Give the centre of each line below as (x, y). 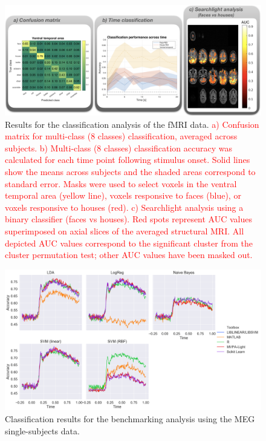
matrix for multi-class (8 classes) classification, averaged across (121, 136)
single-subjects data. (42, 430)
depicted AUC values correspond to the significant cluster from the (129, 243)
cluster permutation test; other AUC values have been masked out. (129, 255)
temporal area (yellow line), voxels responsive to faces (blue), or (123, 195)
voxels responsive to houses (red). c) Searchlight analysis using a (124, 207)
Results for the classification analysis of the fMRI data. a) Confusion (132, 124)
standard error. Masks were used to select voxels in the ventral (121, 183)
